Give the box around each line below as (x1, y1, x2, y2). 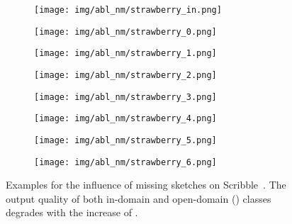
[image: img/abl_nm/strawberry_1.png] (34, 48, 217, 59)
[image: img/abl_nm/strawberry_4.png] (34, 113, 217, 124)
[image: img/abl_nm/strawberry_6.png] (34, 157, 217, 167)
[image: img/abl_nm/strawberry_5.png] (34, 135, 217, 145)
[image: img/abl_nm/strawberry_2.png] (34, 69, 217, 80)
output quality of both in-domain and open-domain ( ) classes (6, 191, 271, 206)
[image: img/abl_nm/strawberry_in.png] (34, 5, 222, 15)
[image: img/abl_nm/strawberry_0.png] (34, 26, 217, 37)
